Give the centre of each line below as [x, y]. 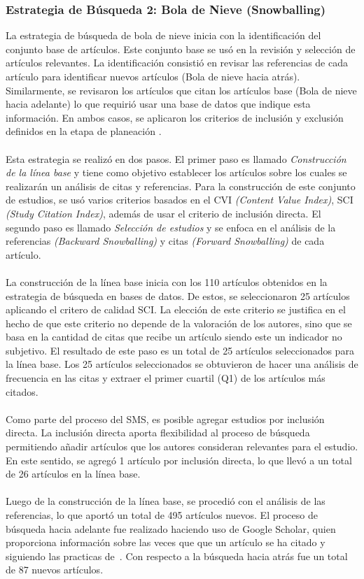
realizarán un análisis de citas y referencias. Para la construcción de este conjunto [181, 186]
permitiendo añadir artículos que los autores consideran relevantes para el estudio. [182, 446]
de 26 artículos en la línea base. [73, 474]
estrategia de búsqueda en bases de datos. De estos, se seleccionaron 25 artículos [178, 295]
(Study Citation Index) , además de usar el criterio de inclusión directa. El [163, 213]
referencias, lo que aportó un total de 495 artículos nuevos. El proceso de [162, 515]
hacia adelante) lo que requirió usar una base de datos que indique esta [158, 104]
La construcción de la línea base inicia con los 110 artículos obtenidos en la [167, 281]
